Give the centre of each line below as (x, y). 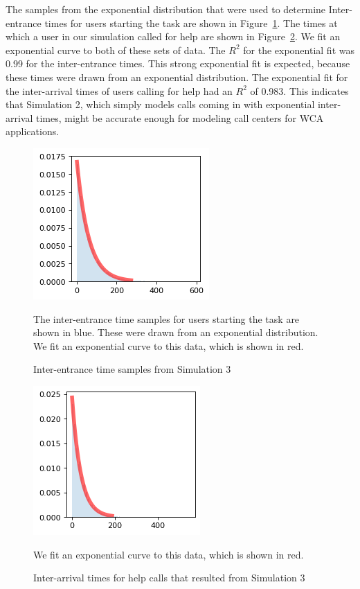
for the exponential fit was (299, 50)
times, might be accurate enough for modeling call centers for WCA (180, 117)
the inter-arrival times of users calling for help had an (119, 90)
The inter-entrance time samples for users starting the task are (166, 318)
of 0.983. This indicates (299, 90)
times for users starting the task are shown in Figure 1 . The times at (191, 23)
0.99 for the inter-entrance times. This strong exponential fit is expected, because (178, 63)
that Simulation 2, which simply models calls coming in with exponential (160, 104)
